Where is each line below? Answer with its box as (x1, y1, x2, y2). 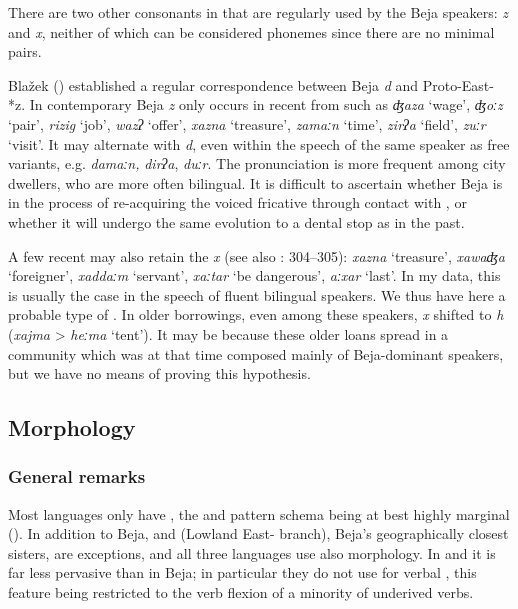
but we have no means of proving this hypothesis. (8, 363, 311, 384)
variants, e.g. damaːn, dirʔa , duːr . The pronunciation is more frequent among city (8, 153, 506, 174)
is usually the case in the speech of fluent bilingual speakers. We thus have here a (8, 284, 506, 305)
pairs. (8, 41, 42, 62)
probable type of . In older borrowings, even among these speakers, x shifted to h (8, 304, 504, 325)
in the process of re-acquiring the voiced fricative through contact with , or (8, 192, 467, 213)
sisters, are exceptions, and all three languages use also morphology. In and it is (8, 542, 496, 563)
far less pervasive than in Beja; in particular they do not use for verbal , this (8, 562, 477, 583)
